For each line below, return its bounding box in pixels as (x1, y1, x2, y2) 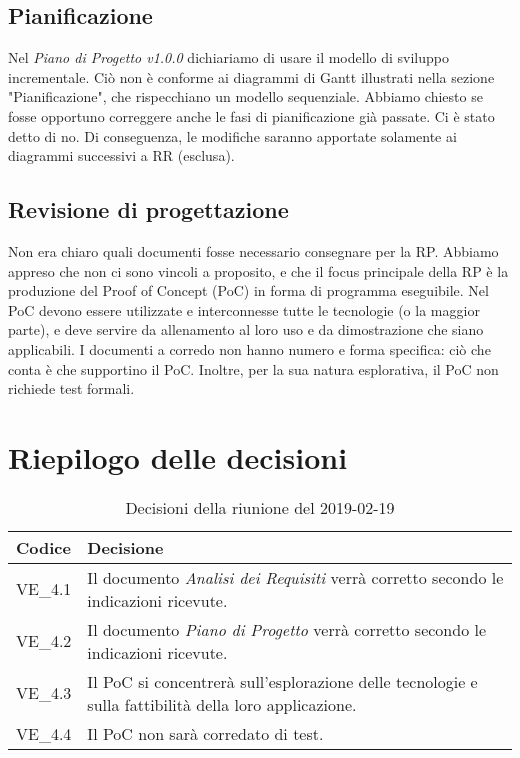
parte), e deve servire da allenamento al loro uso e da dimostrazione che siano (8, 319, 484, 340)
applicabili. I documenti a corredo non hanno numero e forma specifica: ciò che (8, 338, 491, 359)
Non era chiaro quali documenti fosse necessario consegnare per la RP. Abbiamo (8, 240, 499, 261)
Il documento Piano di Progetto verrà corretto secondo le (87, 617, 487, 641)
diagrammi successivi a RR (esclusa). (8, 145, 235, 166)
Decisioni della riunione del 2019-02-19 (125, 495, 395, 519)
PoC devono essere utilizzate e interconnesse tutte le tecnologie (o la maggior (8, 299, 480, 320)
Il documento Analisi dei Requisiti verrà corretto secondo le (87, 565, 504, 589)
